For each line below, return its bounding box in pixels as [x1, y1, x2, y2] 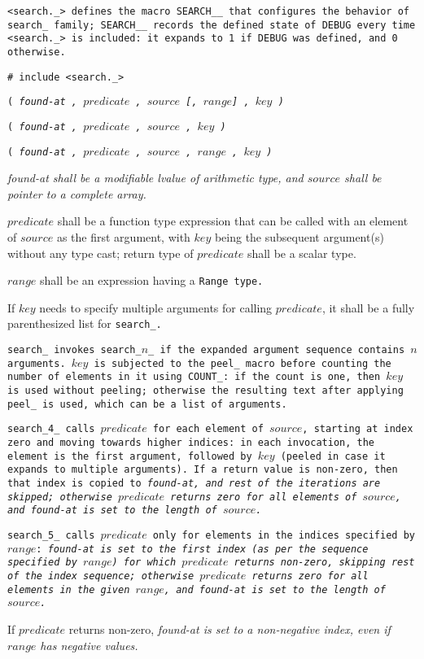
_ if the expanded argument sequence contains [148, 344, 405, 356]
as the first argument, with [56, 229, 190, 246]
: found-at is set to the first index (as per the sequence [36, 543, 369, 555]
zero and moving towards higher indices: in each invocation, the [7, 437, 375, 449]
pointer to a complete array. [7, 185, 146, 202]
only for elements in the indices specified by [152, 530, 415, 541]
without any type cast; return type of [7, 244, 194, 261]
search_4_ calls [7, 423, 95, 435]
